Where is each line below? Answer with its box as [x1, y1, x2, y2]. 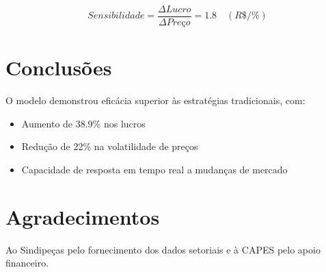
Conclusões [5, 53, 112, 82]
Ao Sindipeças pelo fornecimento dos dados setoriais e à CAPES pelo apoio [5, 242, 321, 256]
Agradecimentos [5, 202, 160, 230]
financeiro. [5, 256, 49, 270]
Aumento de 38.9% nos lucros [21, 116, 146, 130]
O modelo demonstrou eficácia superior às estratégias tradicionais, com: [5, 93, 305, 108]
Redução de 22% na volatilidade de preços [21, 139, 198, 153]
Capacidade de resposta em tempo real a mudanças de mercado [21, 162, 288, 176]
